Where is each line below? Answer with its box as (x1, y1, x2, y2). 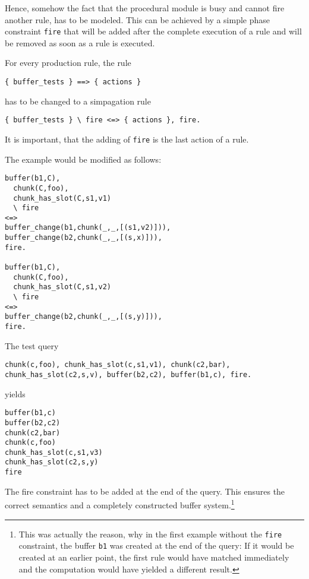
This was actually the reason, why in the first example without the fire (18, 527, 282, 540)
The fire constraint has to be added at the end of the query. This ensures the (5, 485, 285, 497)
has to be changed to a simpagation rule (5, 94, 151, 107)
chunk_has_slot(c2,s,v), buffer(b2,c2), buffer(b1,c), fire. (5, 370, 252, 379)
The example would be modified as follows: (5, 153, 162, 165)
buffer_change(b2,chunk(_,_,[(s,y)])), (5, 312, 162, 321)
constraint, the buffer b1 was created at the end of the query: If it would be (18, 539, 294, 552)
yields (5, 387, 26, 400)
